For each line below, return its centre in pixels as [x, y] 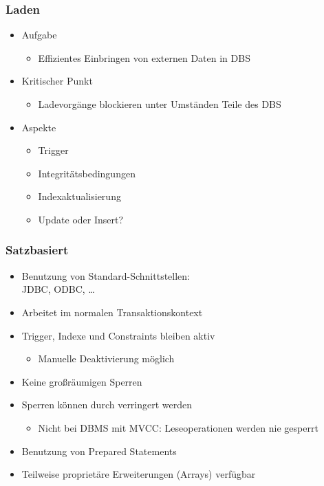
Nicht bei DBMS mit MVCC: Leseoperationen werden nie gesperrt [178, 427]
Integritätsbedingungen [87, 173]
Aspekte [39, 127]
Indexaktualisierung [79, 196]
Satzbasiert [37, 250]
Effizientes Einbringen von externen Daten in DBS [144, 57]
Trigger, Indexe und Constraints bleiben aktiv [118, 335]
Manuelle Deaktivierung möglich [106, 358]
